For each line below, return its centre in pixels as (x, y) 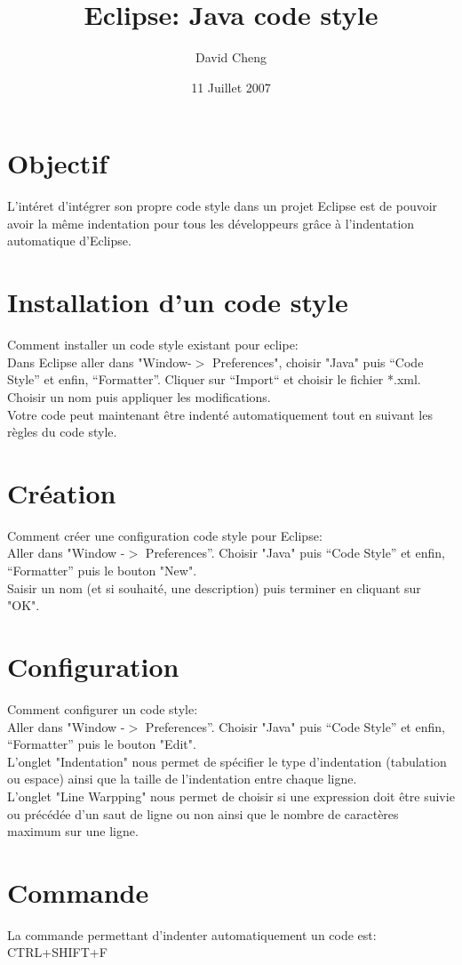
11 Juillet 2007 (231, 87)
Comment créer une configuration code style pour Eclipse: (165, 535)
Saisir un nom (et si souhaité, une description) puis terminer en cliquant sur (214, 587)
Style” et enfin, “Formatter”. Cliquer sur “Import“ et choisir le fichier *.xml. (214, 379)
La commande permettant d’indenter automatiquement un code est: (192, 934)
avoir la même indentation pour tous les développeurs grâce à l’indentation (211, 223)
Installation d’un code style (178, 302)
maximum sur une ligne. (73, 831)
